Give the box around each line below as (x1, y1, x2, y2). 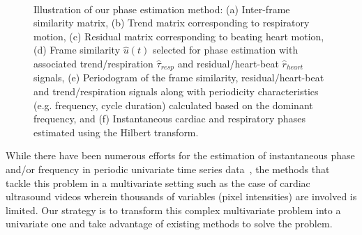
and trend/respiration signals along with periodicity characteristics (33, 84, 319, 99)
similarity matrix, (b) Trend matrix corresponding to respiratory (33, 15, 310, 30)
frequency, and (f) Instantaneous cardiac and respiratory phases (33, 111, 306, 126)
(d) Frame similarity (33, 42, 121, 57)
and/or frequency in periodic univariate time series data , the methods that (6, 161, 330, 176)
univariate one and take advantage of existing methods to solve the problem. (6, 216, 333, 231)
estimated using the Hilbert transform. (33, 124, 199, 139)
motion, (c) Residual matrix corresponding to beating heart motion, (33, 29, 324, 43)
